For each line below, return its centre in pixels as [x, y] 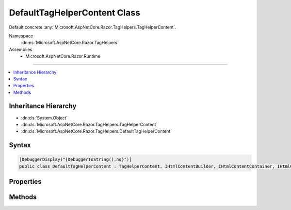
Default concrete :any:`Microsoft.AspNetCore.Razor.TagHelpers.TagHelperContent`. [93, 27]
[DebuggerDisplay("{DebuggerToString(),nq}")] [75, 159]
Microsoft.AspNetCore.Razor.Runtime [63, 56]
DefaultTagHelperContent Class [75, 13]
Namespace [21, 36]
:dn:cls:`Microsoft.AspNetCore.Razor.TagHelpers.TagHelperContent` [89, 124]
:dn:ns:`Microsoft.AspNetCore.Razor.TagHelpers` [70, 43]
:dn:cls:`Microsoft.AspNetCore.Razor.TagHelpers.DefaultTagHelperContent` [97, 131]
